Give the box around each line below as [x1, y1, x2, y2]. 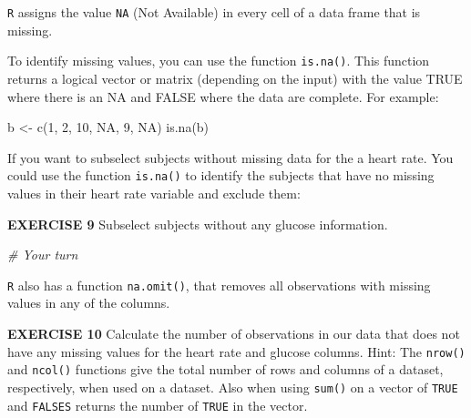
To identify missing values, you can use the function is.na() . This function [7, 51, 430, 70]
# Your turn [7, 245, 78, 264]
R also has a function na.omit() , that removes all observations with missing [7, 275, 431, 294]
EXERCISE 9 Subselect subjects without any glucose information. [7, 214, 388, 233]
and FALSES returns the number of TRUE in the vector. [7, 395, 308, 414]
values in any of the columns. [7, 293, 170, 312]
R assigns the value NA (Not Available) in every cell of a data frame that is [7, 3, 421, 21]
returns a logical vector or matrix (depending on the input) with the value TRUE [7, 68, 463, 87]
